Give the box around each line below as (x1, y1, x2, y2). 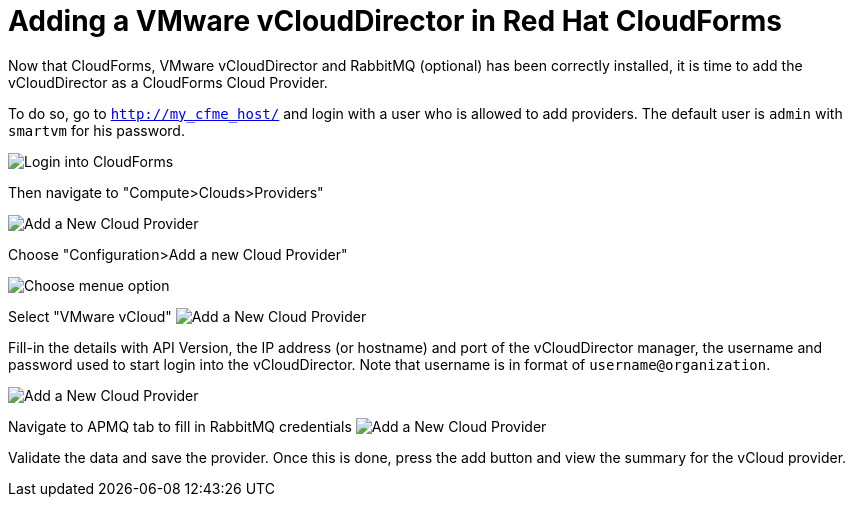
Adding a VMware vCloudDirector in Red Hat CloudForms (8, 4, 782, 38)
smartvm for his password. (8, 121, 185, 139)
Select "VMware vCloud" (8, 307, 172, 325)
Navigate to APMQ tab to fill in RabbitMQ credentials (8, 417, 352, 435)
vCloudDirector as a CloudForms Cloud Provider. (8, 73, 328, 91)
